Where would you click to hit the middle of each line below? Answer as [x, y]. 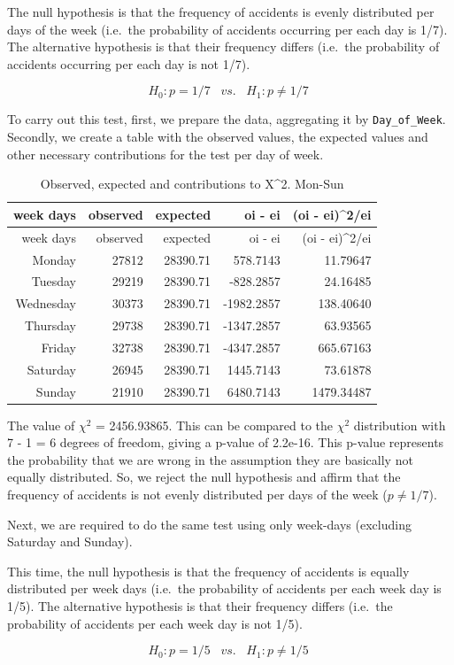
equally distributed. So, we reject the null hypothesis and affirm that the [204, 477]
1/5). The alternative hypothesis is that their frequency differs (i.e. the [200, 606]
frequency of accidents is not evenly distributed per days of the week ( [197, 495]
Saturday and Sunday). [70, 541]
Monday [54, 259]
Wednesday [46, 303]
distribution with [400, 425]
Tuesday [54, 281]
